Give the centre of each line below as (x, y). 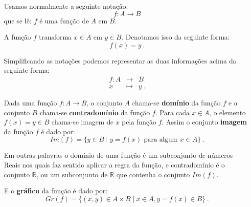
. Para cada (172, 112)
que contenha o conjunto (153, 174)
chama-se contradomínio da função (95, 112)
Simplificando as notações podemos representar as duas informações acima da (120, 60)
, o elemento (228, 112)
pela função (139, 122)
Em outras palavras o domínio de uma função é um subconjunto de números (118, 155)
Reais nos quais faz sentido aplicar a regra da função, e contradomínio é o (114, 165)
